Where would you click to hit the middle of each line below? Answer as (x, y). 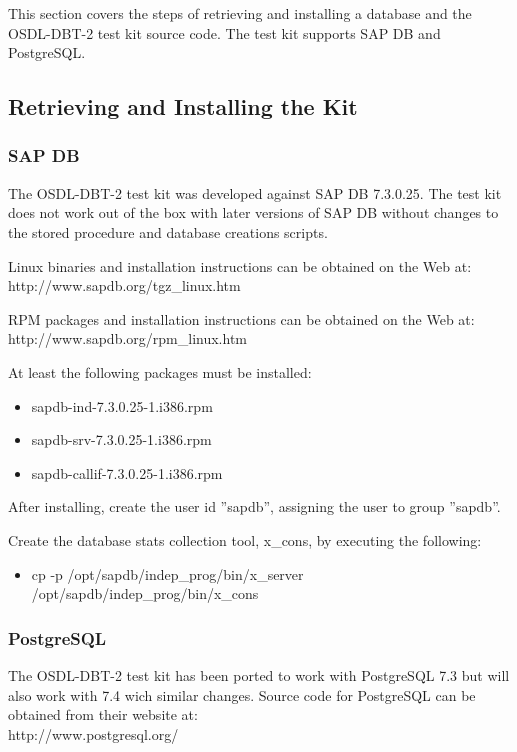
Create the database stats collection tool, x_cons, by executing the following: (245, 539)
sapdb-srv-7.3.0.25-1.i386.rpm (121, 439)
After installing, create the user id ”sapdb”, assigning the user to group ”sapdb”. (254, 506)
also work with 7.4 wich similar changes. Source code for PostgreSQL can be (242, 694)
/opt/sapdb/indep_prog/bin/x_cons (145, 593)
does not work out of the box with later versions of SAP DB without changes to (253, 212)
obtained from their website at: (103, 714)
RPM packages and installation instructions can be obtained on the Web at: (241, 318)
